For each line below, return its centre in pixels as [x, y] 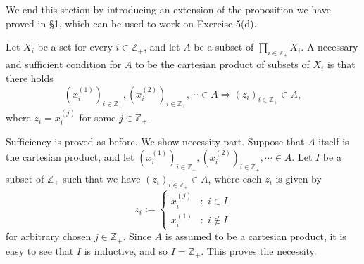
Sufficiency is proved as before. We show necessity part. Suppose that [155, 141]
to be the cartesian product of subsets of [222, 64]
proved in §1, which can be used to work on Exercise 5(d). [131, 23]
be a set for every [75, 47]
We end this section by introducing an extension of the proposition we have [169, 9]
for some [98, 117]
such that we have [102, 178]
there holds [30, 78]
